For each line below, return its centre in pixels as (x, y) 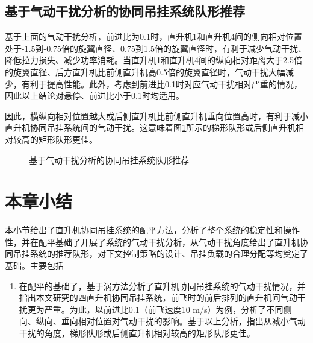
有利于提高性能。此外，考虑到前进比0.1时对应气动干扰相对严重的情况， (162, 83)
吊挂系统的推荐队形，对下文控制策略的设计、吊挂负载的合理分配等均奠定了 (160, 253)
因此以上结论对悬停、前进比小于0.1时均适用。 (95, 96)
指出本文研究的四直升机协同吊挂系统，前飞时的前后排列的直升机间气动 (158, 297)
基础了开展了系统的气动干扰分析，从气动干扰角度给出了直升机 (177, 241)
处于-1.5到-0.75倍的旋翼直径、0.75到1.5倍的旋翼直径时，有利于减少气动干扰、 (156, 48)
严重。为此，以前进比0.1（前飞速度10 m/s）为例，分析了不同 (164, 309)
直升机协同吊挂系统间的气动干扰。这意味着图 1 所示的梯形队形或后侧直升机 (150, 127)
